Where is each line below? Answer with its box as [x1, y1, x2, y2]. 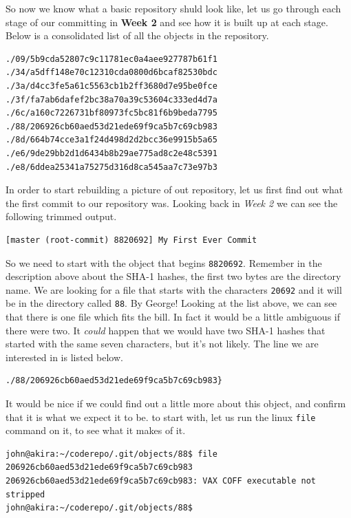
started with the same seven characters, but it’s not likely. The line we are [6, 336, 319, 351]
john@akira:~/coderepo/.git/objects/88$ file [6, 449, 217, 459]
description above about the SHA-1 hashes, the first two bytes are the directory [6, 269, 341, 283]
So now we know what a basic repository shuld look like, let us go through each [6, 1, 341, 15]
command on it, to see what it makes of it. [6, 423, 186, 438]
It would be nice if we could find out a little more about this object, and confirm [6, 396, 346, 411]
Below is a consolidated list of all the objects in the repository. [6, 28, 269, 43]
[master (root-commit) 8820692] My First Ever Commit [6, 235, 257, 245]
